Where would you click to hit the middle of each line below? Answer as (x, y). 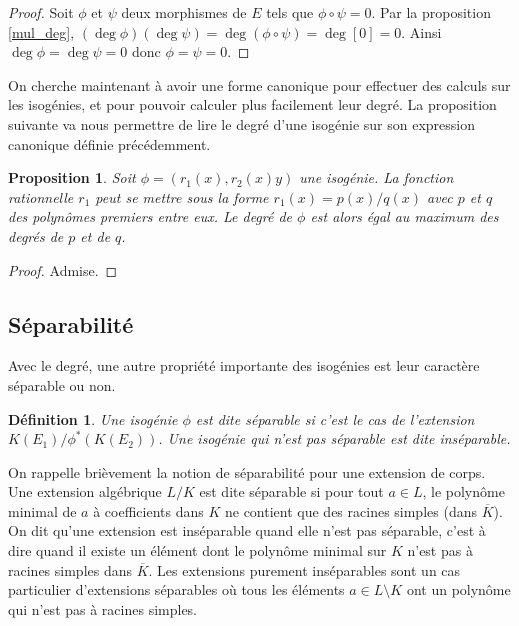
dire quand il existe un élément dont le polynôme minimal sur (197, 550)
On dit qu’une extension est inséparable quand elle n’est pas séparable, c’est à (247, 530)
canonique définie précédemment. (109, 143)
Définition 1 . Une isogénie (93, 418)
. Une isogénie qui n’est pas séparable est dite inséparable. (334, 438)
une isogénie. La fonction (376, 177)
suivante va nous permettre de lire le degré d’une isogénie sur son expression (242, 123)
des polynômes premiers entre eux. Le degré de (150, 216)
